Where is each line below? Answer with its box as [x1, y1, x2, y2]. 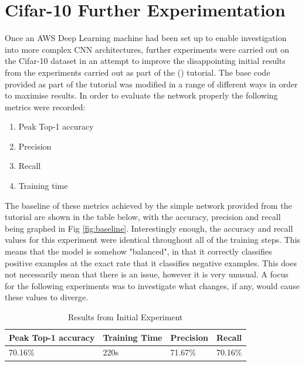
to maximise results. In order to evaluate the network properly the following [5, 89, 278, 101]
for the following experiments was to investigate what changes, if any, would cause [5, 279, 300, 292]
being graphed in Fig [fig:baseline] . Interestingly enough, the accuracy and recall [5, 222, 293, 234]
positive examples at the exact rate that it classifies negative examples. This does [5, 256, 297, 269]
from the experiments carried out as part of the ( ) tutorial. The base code [5, 66, 270, 78]
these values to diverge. [5, 291, 89, 303]
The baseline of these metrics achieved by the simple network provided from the [5, 199, 292, 211]
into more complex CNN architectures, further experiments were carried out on [5, 43, 290, 55]
